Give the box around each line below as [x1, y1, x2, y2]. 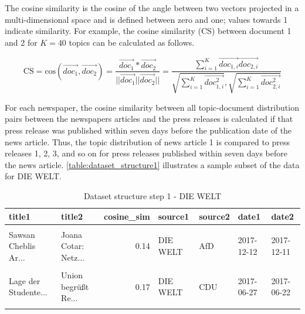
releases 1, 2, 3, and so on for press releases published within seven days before [5, 147, 287, 159]
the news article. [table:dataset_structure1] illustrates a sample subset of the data [5, 158, 300, 170]
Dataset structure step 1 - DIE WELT [83, 189, 222, 202]
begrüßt [61, 280, 89, 292]
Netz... [61, 251, 85, 263]
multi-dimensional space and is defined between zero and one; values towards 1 [5, 13, 288, 25]
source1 [158, 210, 189, 222]
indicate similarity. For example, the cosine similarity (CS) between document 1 [5, 25, 292, 37]
